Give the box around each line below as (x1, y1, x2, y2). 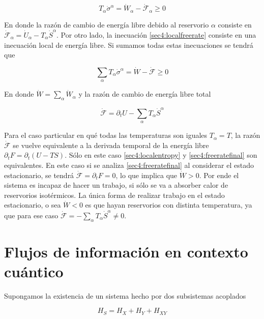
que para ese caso (4, 210, 58, 220)
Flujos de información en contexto (4, 241, 248, 262)
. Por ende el (199, 169, 239, 180)
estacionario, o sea (4, 199, 61, 210)
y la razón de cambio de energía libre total (78, 89, 211, 99)
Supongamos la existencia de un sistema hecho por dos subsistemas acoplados (4, 290, 246, 301)
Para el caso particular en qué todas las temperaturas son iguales (4, 130, 208, 140)
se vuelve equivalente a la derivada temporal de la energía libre (13, 139, 209, 150)
